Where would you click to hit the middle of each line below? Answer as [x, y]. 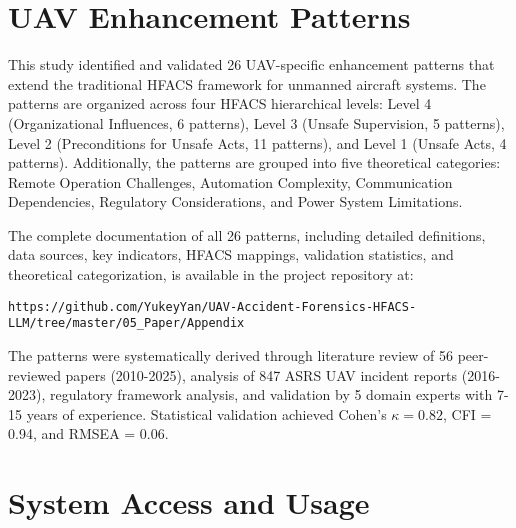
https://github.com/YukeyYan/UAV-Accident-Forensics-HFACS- [212, 306]
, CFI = [467, 413]
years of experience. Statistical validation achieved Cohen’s [206, 413]
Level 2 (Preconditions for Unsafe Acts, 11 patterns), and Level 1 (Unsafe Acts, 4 [257, 142]
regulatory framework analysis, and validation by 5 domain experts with [271, 394]
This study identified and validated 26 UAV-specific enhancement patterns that [251, 64]
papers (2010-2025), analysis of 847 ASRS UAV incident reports [261, 374]
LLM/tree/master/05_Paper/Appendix [126, 323]
